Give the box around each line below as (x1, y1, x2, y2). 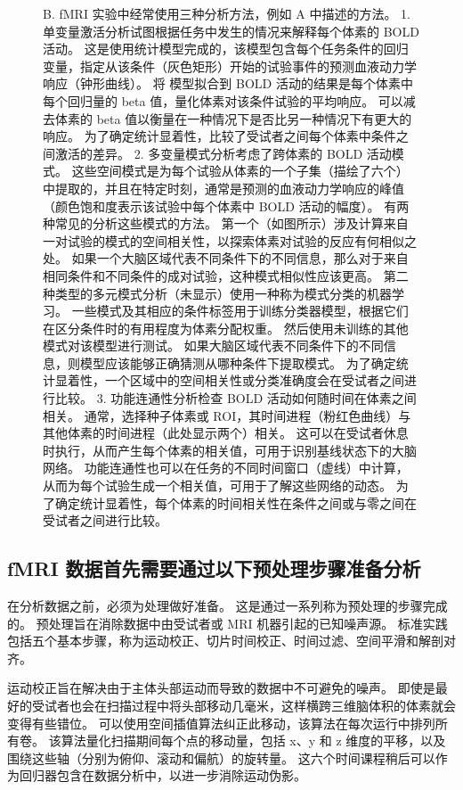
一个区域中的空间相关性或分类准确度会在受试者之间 (104, 371, 404, 390)
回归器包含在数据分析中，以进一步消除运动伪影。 (19, 766, 306, 785)
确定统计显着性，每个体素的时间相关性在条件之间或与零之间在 (54, 493, 417, 512)
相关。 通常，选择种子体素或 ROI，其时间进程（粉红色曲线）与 (43, 406, 411, 424)
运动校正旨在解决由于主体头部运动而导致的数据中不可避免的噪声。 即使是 (7, 679, 435, 697)
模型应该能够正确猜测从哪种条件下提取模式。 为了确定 (79, 353, 396, 372)
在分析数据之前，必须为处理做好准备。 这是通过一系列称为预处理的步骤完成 (7, 597, 448, 615)
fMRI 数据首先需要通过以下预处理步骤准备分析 (7, 555, 421, 582)
